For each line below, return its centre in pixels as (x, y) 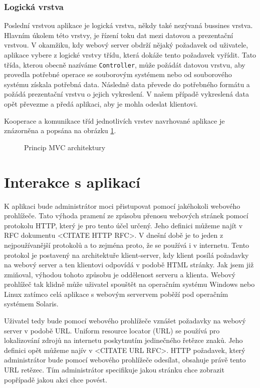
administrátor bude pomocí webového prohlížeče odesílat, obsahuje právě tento (125, 360)
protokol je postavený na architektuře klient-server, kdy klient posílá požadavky (126, 255)
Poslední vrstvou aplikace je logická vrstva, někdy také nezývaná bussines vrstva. (128, 25)
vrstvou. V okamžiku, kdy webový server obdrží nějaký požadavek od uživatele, (126, 45)
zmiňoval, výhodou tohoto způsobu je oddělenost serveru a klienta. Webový (120, 274)
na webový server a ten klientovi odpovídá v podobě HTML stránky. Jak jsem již (129, 265)
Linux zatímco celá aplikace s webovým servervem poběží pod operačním (116, 294)
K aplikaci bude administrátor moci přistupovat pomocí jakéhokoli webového (122, 206)
